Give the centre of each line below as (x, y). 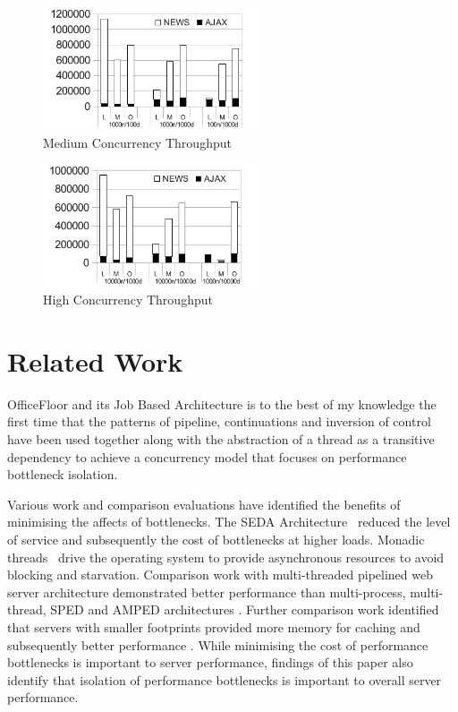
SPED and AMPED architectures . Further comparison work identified (245, 609)
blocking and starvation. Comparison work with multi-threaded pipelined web (220, 575)
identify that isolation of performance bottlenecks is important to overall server (225, 679)
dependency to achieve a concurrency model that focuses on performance (207, 456)
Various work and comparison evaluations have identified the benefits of (204, 504)
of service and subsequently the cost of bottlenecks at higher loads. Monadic (216, 539)
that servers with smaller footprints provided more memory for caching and (214, 626)
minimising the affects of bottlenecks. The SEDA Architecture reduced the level (229, 522)
